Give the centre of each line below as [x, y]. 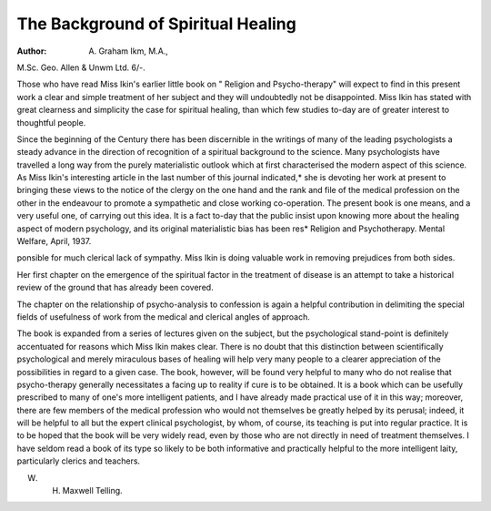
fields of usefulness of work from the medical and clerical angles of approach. [164, 317]
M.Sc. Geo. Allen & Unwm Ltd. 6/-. [81, 67]
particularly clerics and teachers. [79, 461]
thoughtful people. [51, 122]
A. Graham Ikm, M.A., [128, 51]
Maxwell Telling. [92, 491]
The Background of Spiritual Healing [157, 24]
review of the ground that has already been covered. [115, 288]
